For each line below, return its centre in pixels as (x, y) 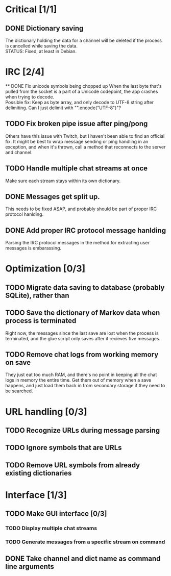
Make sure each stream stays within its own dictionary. (63, 181)
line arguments (30, 567)
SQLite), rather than (38, 295)
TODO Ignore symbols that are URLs (64, 448)
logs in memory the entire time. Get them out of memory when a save (78, 380)
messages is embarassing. (33, 248)
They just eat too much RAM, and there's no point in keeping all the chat (81, 375)
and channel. (19, 152)
